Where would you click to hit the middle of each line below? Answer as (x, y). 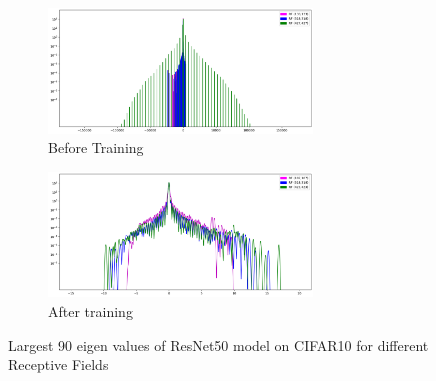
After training (90, 310)
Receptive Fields (58, 364)
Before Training (96, 147)
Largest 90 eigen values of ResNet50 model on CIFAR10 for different (218, 344)
